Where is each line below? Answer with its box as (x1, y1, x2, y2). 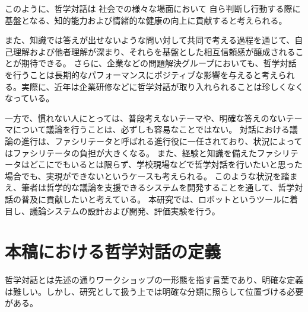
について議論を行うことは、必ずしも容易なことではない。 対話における (12, 123, 290, 136)
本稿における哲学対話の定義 (5, 239, 221, 263)
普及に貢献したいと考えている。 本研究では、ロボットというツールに (21, 192, 290, 205)
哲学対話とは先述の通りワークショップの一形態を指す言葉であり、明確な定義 (5, 274, 304, 286)
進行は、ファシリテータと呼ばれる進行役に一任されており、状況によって (21, 134, 303, 147)
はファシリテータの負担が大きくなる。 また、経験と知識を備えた (5, 146, 257, 159)
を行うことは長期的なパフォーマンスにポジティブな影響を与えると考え (5, 68, 278, 81)
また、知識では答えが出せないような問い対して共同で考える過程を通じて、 (5, 34, 295, 46)
